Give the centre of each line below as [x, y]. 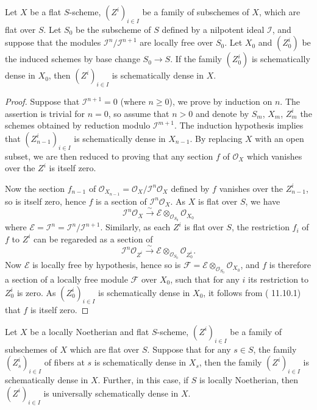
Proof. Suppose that [42, 101]
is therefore [290, 265]
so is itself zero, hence [45, 201]
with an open [280, 138]
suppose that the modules [53, 42]
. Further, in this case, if [143, 380]
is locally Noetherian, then [249, 380]
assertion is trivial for [45, 113]
